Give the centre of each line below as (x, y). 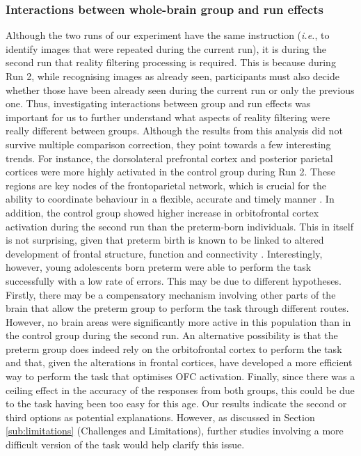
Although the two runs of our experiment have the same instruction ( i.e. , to (168, 35)
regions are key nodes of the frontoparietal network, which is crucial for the (166, 185)
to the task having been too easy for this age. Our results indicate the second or (176, 403)
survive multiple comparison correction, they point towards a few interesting (168, 144)
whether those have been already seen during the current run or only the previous (180, 89)
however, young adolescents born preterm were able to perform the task (159, 267)
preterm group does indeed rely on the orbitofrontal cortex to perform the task (174, 348)
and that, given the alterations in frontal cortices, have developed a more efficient (179, 362)
